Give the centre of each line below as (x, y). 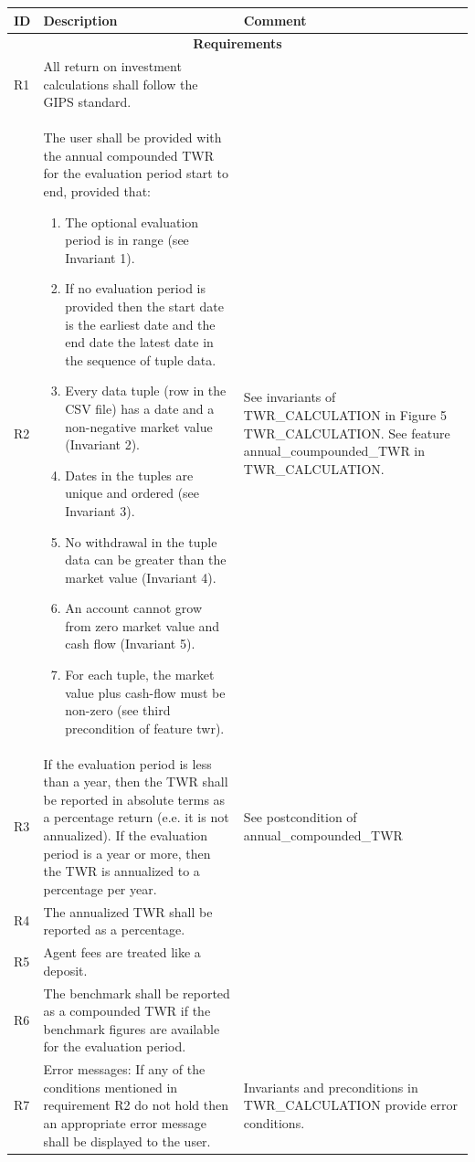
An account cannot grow (134, 608)
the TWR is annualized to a (121, 871)
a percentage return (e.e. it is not (136, 817)
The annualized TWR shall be (128, 911)
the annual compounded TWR (128, 155)
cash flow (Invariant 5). (130, 644)
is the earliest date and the (140, 324)
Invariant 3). (100, 510)
